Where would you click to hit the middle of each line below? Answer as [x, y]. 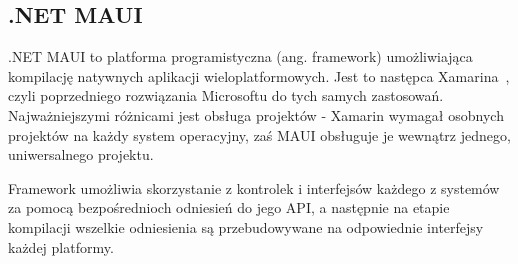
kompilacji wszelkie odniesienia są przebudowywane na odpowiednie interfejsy [246, 226]
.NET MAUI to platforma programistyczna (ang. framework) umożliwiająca [240, 56]
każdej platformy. [61, 246]
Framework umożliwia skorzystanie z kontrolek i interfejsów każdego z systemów [254, 187]
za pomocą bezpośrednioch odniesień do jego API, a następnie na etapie [229, 207]
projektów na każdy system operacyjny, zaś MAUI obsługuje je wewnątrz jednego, [259, 134]
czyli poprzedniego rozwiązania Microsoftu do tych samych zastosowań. [226, 95]
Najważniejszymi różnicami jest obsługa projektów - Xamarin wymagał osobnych [256, 114]
